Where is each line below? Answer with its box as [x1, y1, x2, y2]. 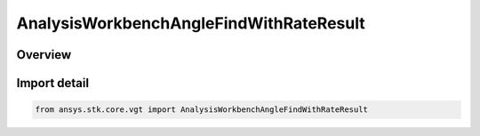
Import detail [16, 76, 89, 91]
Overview [16, 47, 72, 62]
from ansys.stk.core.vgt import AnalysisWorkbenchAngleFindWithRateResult [35, 105, 369, 115]
